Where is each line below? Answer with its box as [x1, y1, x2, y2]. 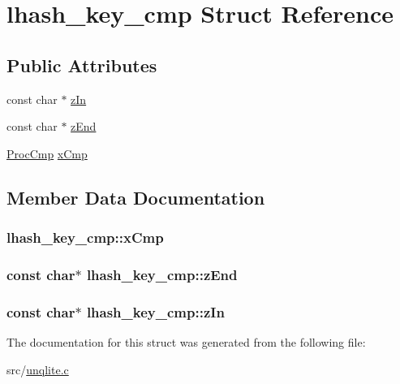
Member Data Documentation [6, 184, 265, 209]
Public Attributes [6, 52, 157, 77]
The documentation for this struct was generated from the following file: [6, 334, 366, 351]
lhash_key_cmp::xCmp [6, 227, 164, 248]
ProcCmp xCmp [6, 145, 88, 162]
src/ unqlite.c [6, 360, 69, 378]
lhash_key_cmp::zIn [86, 301, 225, 321]
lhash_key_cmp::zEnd [86, 264, 238, 284]
